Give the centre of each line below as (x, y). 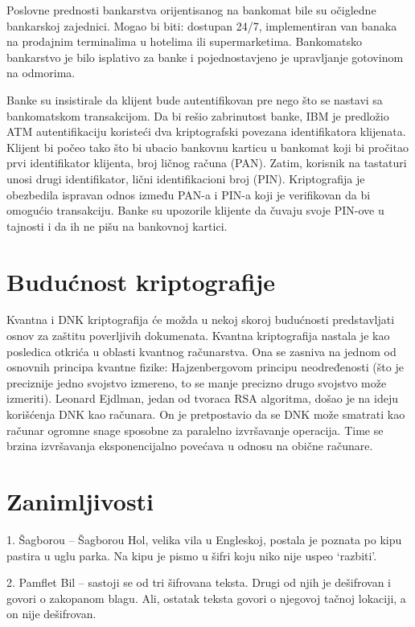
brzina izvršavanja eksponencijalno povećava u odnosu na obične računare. (190, 446)
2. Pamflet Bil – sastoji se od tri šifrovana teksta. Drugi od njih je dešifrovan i (199, 582)
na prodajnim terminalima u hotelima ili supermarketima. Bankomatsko (184, 41)
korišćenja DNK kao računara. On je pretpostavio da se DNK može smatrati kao (206, 414)
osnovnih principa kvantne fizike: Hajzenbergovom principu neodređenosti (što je (205, 367)
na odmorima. (41, 73)
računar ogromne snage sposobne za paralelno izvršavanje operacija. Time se (195, 430)
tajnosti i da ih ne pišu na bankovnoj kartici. (117, 225)
